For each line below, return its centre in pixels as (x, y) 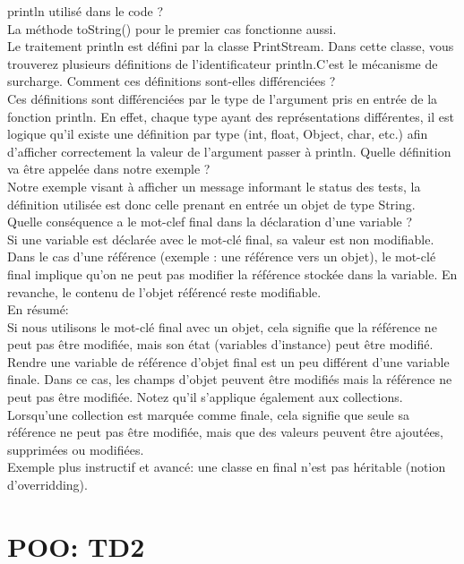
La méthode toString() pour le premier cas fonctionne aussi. (172, 28)
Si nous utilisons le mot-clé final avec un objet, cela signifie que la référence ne (222, 326)
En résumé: (38, 309)
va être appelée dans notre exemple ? (109, 169)
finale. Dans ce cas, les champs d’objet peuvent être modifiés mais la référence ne (230, 379)
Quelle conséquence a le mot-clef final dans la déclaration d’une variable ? (210, 222)
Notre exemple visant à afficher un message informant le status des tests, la (214, 186)
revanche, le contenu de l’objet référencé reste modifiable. (164, 291)
